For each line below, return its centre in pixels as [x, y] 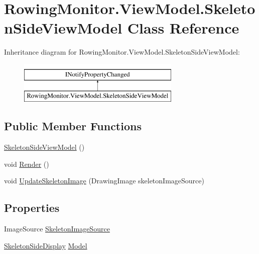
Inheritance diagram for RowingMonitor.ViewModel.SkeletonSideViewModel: [122, 52]
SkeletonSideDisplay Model [46, 245]
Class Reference [183, 28]
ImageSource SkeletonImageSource [57, 229]
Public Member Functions [73, 126]
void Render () [27, 164]
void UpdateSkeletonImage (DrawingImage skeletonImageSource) [104, 181]
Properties [32, 208]
